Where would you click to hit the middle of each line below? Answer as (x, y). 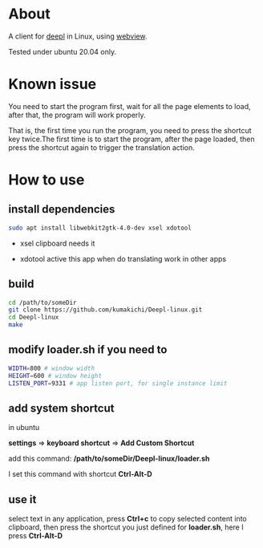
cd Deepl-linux (34, 318)
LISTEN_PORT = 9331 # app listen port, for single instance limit (118, 383)
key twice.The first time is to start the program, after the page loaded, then (131, 139)
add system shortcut (61, 408)
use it (22, 499)
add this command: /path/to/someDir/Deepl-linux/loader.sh (109, 459)
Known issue (53, 84)
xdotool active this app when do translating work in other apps (123, 258)
